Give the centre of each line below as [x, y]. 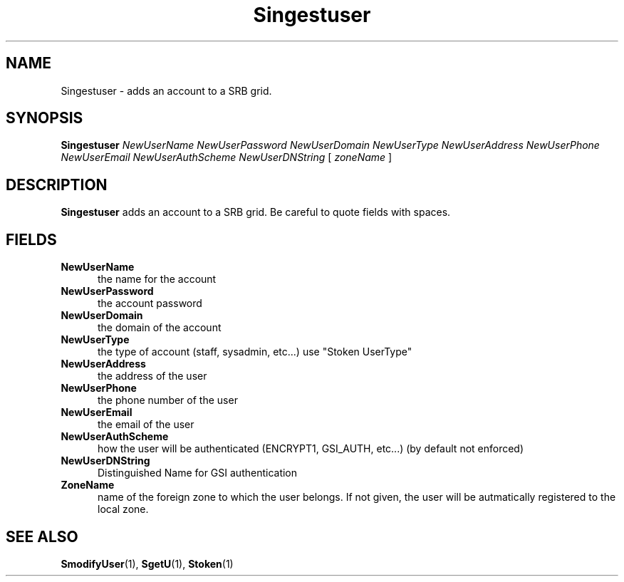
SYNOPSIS [45, 118]
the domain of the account [160, 328]
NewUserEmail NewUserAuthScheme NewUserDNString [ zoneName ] [227, 157]
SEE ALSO [42, 536]
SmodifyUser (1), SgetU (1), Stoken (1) [147, 563]
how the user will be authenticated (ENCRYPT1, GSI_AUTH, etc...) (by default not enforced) [311, 449]
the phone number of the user [168, 400]
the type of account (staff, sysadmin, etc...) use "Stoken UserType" [255, 352]
